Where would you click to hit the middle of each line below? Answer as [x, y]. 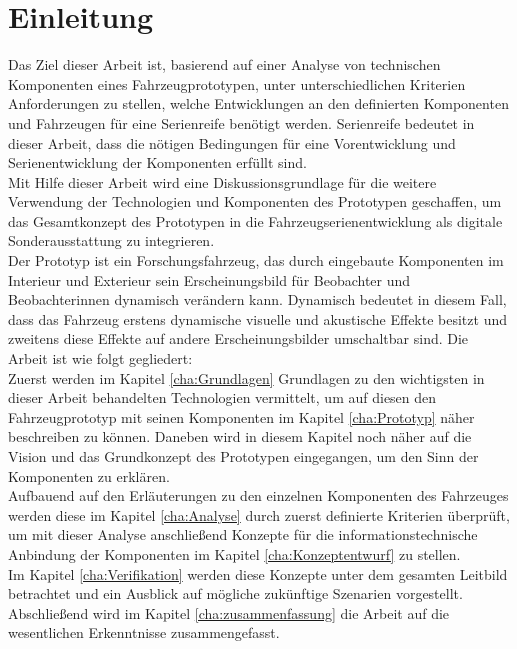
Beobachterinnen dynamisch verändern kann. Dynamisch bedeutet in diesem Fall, [257, 299]
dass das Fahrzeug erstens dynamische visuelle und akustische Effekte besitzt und [257, 318]
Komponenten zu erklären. [89, 475]
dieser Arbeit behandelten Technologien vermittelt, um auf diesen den [222, 397]
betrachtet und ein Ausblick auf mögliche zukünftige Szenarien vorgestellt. [235, 593]
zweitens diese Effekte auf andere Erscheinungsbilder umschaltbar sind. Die [238, 338]
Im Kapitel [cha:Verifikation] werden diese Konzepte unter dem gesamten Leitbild [258, 573]
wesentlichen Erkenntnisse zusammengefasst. [144, 632]
